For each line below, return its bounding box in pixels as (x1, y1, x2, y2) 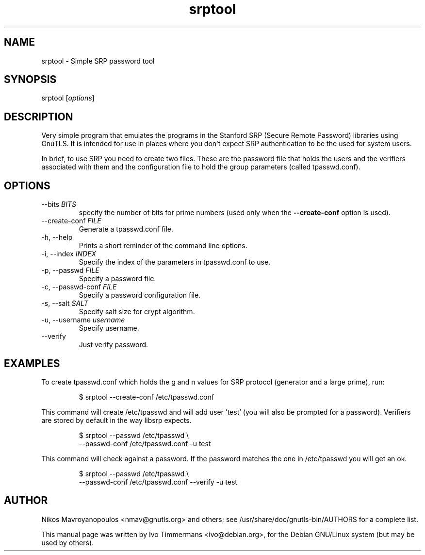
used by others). (41, 538, 94, 547)
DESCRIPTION (4, 110, 73, 123)
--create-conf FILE (41, 217, 101, 225)
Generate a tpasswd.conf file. (79, 225, 173, 234)
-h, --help (41, 233, 73, 242)
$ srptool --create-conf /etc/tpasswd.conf (79, 392, 214, 401)
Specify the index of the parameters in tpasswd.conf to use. (79, 258, 271, 267)
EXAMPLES (4, 357, 60, 370)
